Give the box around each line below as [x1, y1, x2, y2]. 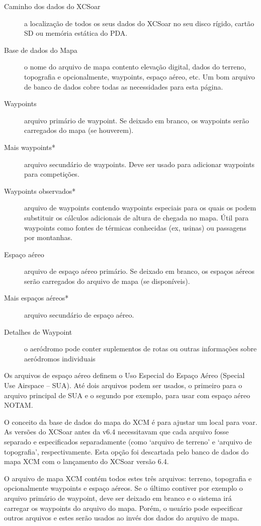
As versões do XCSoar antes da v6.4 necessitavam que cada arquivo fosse [4, 426, 229, 437]
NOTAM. [4, 400, 33, 410]
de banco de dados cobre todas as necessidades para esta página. [24, 81, 223, 92]
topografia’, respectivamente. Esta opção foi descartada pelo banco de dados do [4, 446, 249, 457]
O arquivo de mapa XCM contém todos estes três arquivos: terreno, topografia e [4, 473, 252, 483]
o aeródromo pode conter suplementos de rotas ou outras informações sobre [24, 343, 257, 354]
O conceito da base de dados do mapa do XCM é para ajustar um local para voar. [4, 416, 257, 427]
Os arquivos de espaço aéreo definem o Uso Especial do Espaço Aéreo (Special [4, 370, 245, 381]
